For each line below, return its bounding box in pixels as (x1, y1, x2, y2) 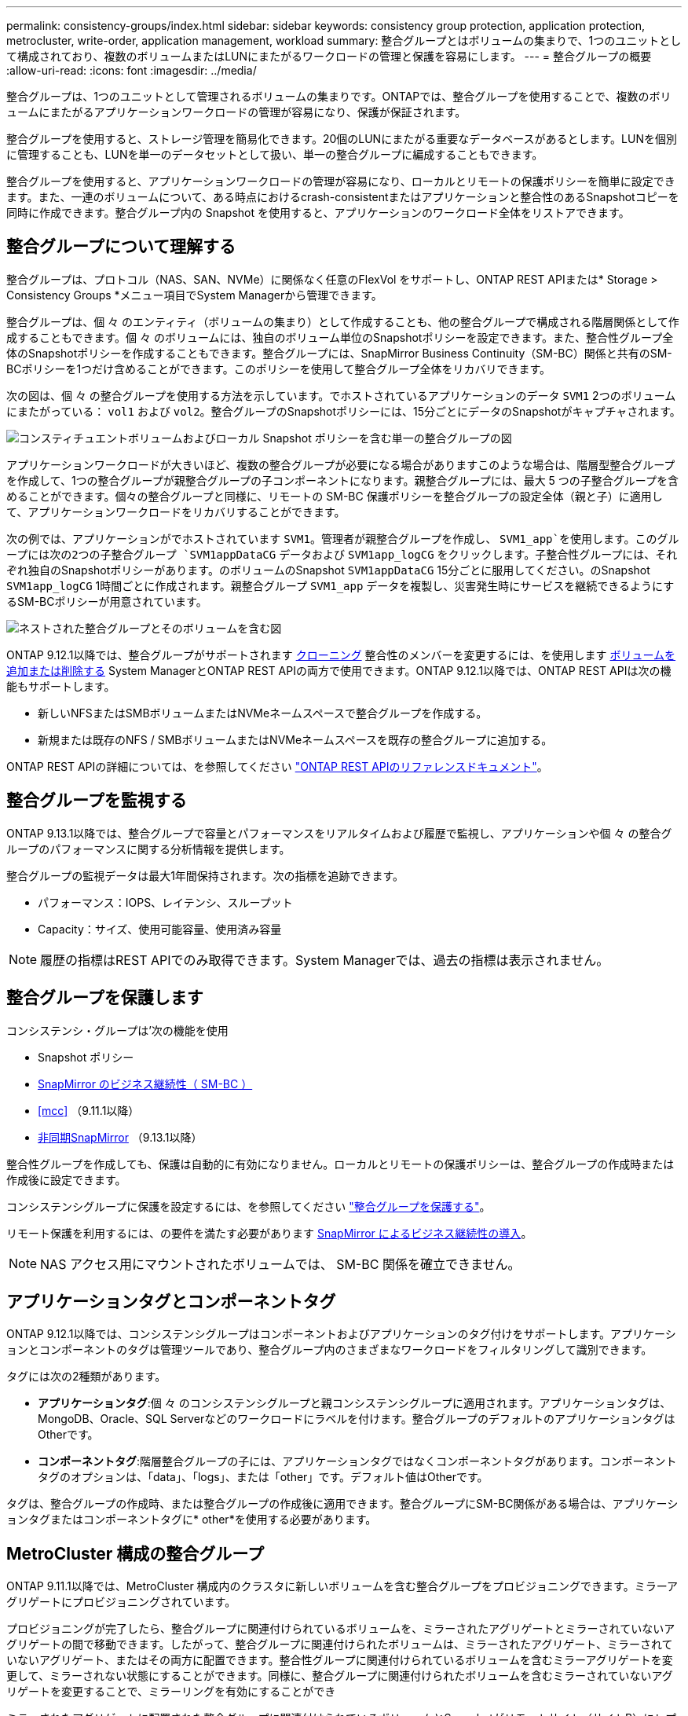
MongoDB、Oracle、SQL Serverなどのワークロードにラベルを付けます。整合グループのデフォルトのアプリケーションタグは (38, 1412, 675, 1426)
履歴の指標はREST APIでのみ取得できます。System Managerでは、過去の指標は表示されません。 (40, 951, 609, 968)
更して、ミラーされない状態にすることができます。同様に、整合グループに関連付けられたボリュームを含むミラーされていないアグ (6, 1669, 673, 1683)
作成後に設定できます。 (6, 1172, 126, 1186)
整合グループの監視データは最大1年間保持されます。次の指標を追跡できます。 (6, 868, 404, 882)
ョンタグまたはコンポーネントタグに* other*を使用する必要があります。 (6, 1512, 377, 1527)
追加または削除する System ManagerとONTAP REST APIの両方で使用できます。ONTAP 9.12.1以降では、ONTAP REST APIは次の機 (6, 663, 672, 677)
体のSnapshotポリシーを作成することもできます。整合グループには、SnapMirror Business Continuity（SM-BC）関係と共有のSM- (6, 346, 672, 360)
